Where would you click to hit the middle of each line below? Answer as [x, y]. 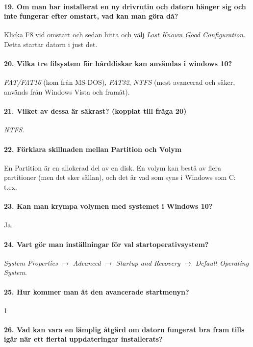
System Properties [31, 262]
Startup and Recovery [148, 262]
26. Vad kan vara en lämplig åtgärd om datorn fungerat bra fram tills [124, 329]
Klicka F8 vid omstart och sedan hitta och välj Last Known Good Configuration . [125, 35]
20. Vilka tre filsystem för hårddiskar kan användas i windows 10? [118, 63]
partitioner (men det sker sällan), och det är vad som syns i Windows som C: [120, 177]
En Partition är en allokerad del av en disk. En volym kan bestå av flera [113, 167]
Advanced [87, 262]
